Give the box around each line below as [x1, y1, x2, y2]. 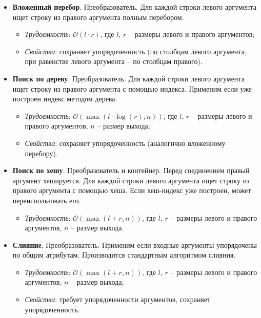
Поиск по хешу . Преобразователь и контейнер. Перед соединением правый [12, 165, 250, 176]
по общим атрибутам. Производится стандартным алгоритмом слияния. [12, 249, 236, 260]
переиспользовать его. [12, 195, 81, 205]
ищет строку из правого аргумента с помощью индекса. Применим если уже [12, 83, 252, 94]
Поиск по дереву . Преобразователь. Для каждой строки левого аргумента [12, 73, 245, 83]
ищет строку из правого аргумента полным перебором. [12, 11, 184, 22]
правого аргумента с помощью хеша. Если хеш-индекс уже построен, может [12, 185, 251, 196]
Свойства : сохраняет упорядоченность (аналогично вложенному [25, 137, 226, 148]
